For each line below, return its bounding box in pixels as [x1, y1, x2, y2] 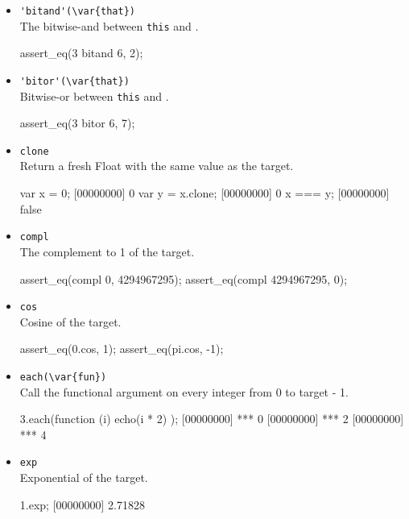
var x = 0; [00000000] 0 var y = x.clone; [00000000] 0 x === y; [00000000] [19, 185, 390, 201]
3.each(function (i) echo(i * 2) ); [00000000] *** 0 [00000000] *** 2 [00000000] [19, 410, 404, 427]
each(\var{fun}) [19, 371, 107, 383]
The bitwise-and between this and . [19, 17, 199, 34]
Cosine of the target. [19, 313, 122, 330]
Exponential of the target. [19, 469, 148, 486]
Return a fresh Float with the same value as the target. [19, 157, 294, 174]
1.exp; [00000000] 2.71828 [19, 496, 145, 513]
